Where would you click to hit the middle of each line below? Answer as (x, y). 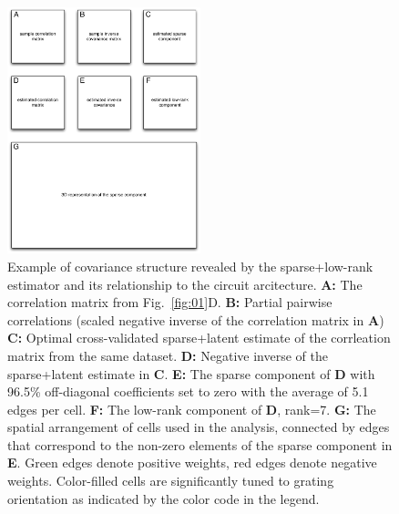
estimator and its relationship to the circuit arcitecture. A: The (185, 284)
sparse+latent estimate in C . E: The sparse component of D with (191, 373)
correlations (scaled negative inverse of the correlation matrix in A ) (196, 319)
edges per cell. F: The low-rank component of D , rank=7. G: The (192, 409)
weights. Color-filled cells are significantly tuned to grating (171, 481)
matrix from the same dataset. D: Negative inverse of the (168, 355)
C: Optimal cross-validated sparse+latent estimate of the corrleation (199, 338)
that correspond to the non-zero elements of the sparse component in (200, 444)
